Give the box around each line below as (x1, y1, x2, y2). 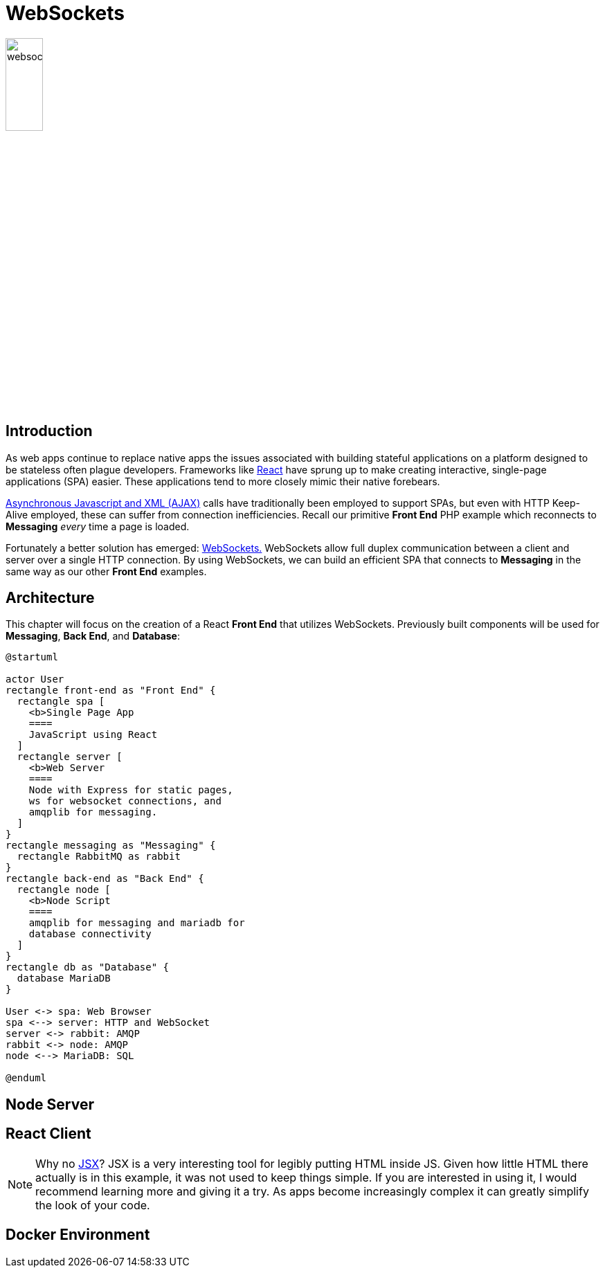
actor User (6, 674, 64, 685)
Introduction (6, 422, 93, 440)
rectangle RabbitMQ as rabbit (17, 851, 181, 863)
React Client (6, 1125, 91, 1143)
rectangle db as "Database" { (6, 961, 170, 973)
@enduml (6, 1072, 47, 1084)
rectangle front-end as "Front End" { (6, 685, 216, 696)
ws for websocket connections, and (28, 795, 222, 807)
